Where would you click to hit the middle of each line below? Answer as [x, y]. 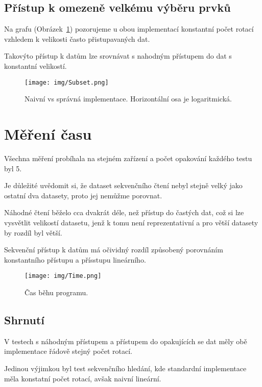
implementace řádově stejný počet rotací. [68, 351]
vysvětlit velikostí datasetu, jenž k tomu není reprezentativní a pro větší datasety [131, 222]
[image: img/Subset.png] [67, 82]
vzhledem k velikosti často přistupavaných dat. [77, 38]
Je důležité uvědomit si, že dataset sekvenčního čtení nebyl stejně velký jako [123, 185]
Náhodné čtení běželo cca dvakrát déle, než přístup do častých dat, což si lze [124, 212]
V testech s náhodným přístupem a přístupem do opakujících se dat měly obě [126, 341]
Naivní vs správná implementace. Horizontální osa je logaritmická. [128, 99]
